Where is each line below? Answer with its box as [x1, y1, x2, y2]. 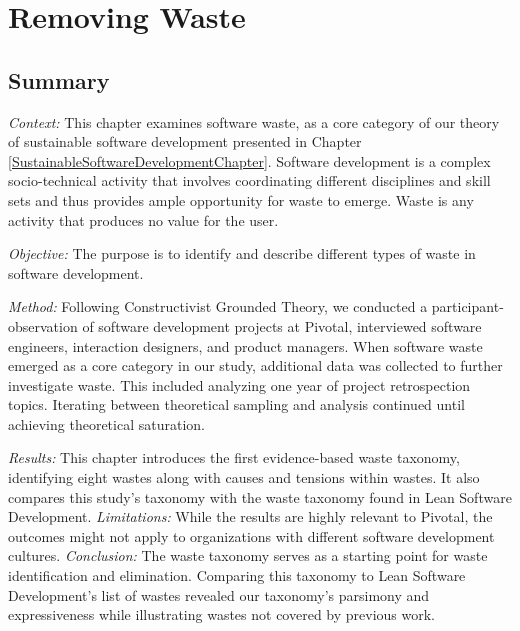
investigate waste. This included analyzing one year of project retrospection [8, 374, 471, 395]
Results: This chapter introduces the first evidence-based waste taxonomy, [8, 447, 460, 468]
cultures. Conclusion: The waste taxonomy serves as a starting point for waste [8, 545, 488, 566]
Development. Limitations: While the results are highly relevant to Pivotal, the [8, 506, 493, 527]
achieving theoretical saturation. [8, 413, 205, 434]
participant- [431, 296, 504, 317]
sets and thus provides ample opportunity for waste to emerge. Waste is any [8, 189, 474, 210]
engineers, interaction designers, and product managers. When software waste [8, 335, 483, 356]
